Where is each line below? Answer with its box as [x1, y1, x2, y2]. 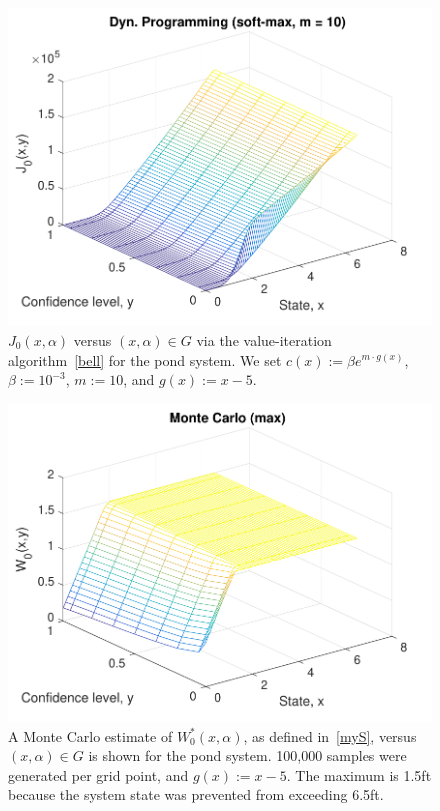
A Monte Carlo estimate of [8, 725, 173, 746]
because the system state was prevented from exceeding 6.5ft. [8, 784, 384, 805]
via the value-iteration [196, 329, 332, 350]
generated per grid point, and [8, 764, 189, 785]
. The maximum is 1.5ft [286, 764, 432, 785]
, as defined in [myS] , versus [243, 725, 417, 746]
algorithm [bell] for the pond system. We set [8, 349, 282, 370]
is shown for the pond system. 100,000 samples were [88, 745, 407, 766]
